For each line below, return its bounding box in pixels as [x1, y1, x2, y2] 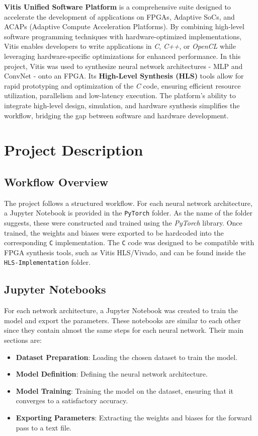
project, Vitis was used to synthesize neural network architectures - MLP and [4, 60, 243, 71]
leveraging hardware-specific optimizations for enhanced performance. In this [4, 50, 241, 61]
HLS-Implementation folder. [4, 257, 91, 267]
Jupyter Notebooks [4, 281, 106, 297]
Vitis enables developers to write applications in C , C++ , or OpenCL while [4, 41, 236, 51]
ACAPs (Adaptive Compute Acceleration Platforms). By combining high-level [4, 21, 244, 32]
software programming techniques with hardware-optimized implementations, [4, 31, 242, 41]
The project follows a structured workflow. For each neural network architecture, [4, 197, 252, 208]
